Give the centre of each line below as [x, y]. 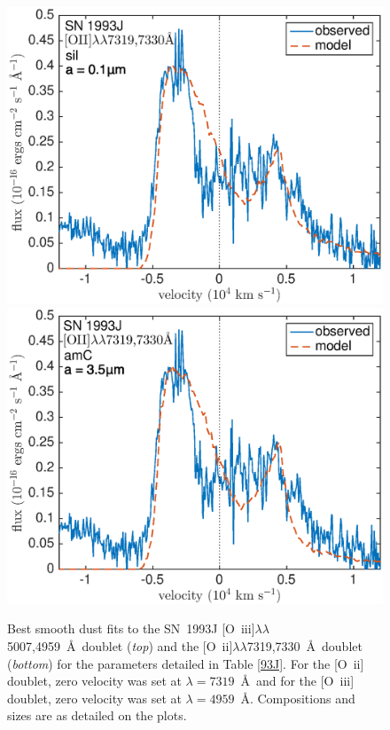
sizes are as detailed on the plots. [97, 715]
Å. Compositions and [298, 698]
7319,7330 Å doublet [304, 646]
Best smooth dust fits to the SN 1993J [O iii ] [131, 628]
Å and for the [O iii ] [297, 681]
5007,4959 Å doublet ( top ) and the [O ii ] [120, 646]
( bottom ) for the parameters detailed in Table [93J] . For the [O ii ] [186, 663]
